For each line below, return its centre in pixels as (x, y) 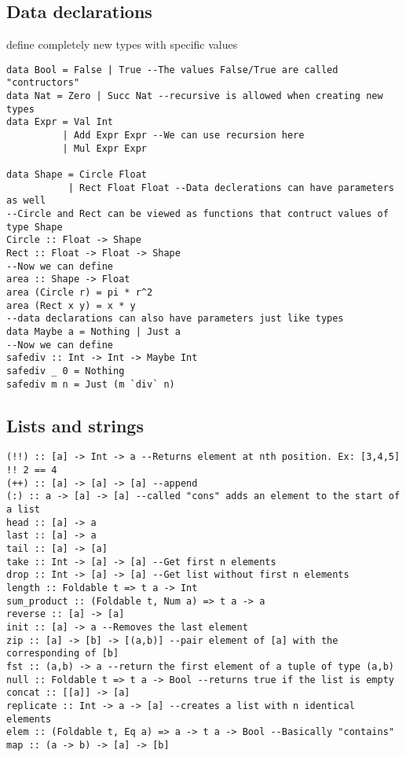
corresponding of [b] (63, 654)
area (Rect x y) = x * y (71, 305)
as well (26, 201)
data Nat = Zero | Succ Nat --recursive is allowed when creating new (195, 96)
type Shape (35, 227)
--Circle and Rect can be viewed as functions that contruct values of (198, 214)
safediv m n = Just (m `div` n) (91, 384)
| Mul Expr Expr (104, 148)
